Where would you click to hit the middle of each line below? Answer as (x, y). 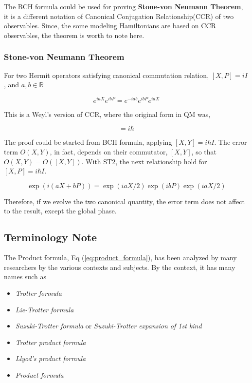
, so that (204, 152)
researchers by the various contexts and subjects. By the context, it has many (120, 267)
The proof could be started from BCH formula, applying (88, 142)
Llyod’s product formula (51, 358)
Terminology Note (51, 237)
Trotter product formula (51, 342)
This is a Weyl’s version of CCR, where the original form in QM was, (107, 114)
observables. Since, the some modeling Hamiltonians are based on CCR (110, 26)
